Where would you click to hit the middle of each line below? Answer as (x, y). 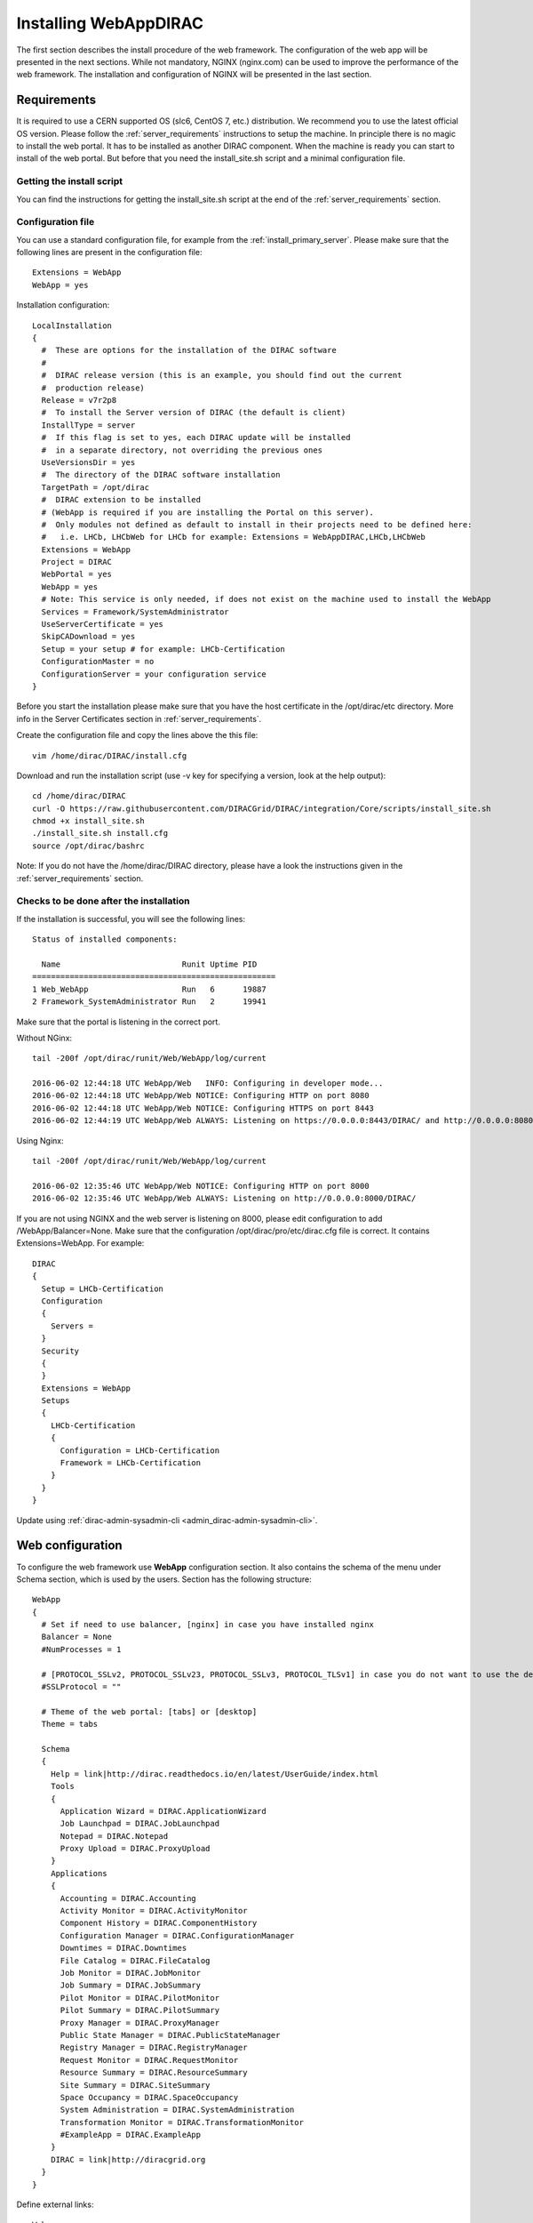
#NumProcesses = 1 (81, 1649)
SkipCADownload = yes (88, 637)
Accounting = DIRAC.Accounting (128, 1898)
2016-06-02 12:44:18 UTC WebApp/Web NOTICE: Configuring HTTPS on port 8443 (203, 1108)
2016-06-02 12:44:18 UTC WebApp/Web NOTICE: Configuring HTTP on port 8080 (201, 1095)
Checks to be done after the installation (103, 901)
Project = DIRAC (77, 562)
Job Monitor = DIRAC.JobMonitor (131, 1973)
